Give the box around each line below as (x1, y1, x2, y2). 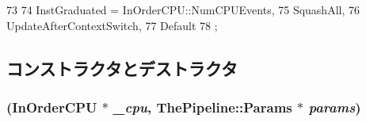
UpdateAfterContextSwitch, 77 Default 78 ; (6, 17, 218, 33)
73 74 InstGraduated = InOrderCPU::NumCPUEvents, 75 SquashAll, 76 (6, 2, 360, 17)
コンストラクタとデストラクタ (6, 55, 238, 80)
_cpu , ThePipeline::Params (113, 97, 292, 116)
